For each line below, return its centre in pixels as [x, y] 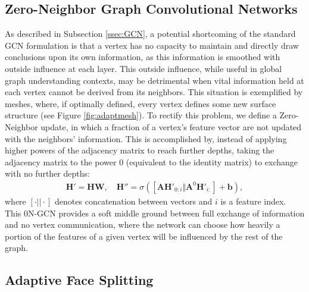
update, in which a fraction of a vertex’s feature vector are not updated [171, 126]
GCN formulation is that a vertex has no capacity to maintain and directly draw [152, 45]
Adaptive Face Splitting [79, 280]
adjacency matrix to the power [61, 161]
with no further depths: [47, 173]
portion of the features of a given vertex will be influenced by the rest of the [144, 236]
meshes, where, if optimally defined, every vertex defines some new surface [141, 103]
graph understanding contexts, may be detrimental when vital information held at [154, 80]
